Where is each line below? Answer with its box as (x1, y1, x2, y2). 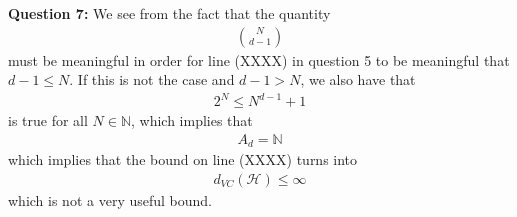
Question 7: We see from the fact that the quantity (8, 3, 331, 23)
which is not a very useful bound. (8, 190, 212, 211)
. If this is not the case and (69, 69, 235, 90)
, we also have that (300, 69, 416, 90)
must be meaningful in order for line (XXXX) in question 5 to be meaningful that (8, 49, 510, 70)
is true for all (8, 110, 88, 131)
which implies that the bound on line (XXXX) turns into (8, 149, 358, 170)
